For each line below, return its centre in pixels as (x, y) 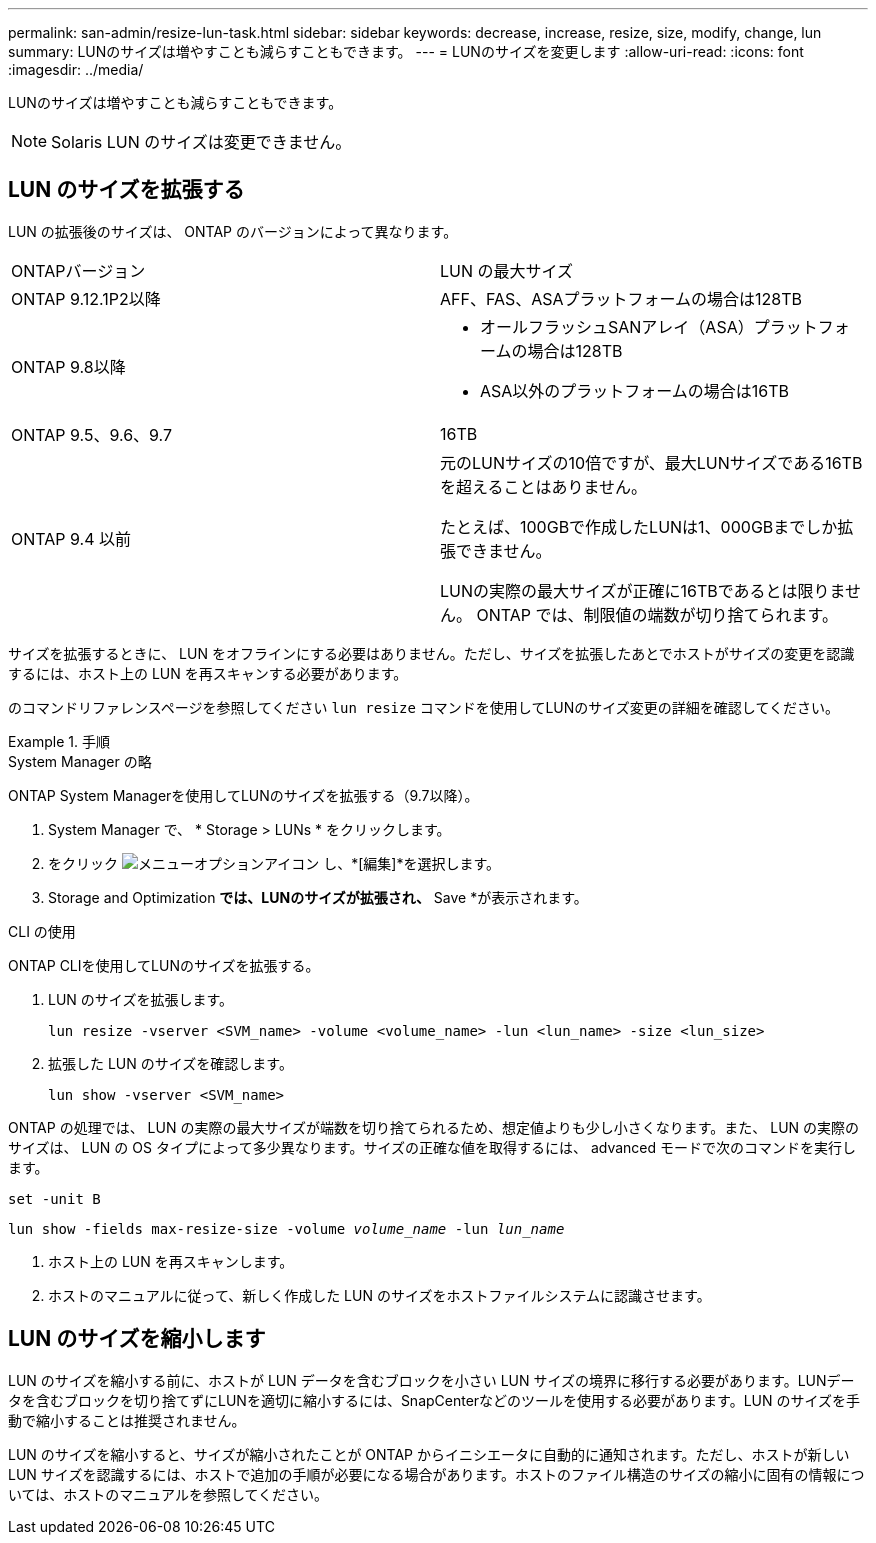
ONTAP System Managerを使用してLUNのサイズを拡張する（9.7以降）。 (243, 795)
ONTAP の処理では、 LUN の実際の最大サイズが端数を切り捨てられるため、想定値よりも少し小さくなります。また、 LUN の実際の (434, 1127)
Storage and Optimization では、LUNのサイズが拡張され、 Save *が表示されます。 (318, 897)
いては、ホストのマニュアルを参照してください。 (168, 1494)
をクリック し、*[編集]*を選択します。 (274, 863)
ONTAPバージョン (78, 270)
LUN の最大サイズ (507, 270)
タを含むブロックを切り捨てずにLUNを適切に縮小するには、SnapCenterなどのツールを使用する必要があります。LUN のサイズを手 (434, 1400)
